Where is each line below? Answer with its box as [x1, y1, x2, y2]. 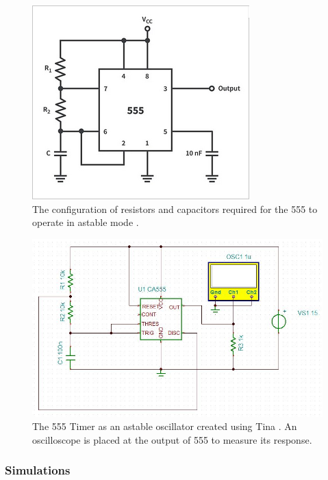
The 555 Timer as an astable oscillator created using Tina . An [32, 419, 297, 433]
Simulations [5, 462, 71, 479]
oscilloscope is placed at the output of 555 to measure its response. [32, 432, 312, 446]
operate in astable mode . [32, 215, 139, 229]
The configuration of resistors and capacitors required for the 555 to [32, 201, 318, 216]
